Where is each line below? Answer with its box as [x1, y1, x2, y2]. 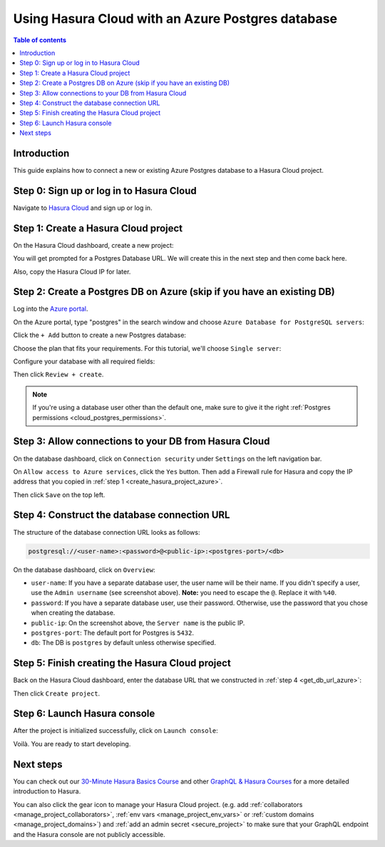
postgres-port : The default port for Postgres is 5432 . [31, 628, 194, 637]
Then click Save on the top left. [13, 490, 106, 499]
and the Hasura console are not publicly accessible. [13, 830, 165, 838]
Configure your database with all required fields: [13, 357, 155, 366]
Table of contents [13, 36, 67, 44]
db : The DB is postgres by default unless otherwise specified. [31, 638, 217, 647]
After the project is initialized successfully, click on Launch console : [13, 726, 218, 735]
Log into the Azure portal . [13, 304, 88, 314]
